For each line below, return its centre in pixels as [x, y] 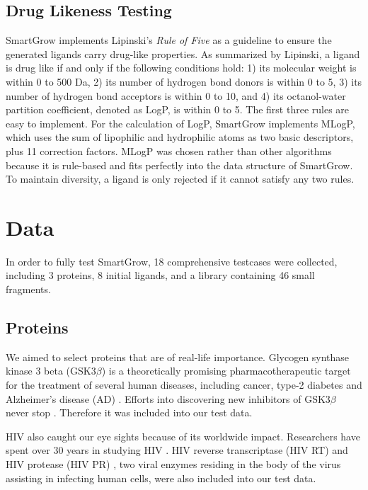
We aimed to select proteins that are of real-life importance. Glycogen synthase [178, 357]
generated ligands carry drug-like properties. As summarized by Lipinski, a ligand [183, 53]
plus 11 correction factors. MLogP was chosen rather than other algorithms [169, 150]
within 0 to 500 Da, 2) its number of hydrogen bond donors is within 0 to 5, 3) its [184, 81]
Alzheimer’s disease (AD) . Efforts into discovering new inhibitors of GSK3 [168, 398]
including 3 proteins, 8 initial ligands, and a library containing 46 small [160, 275]
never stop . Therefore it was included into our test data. [129, 412]
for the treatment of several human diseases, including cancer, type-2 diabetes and [184, 385]
